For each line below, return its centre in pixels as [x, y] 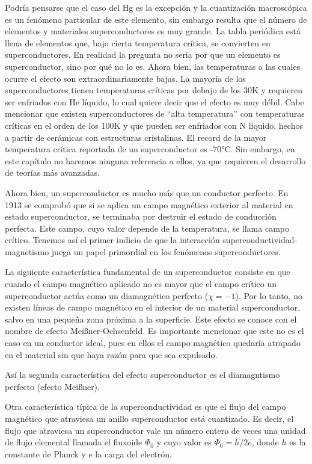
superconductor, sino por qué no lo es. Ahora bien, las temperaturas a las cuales [153, 66]
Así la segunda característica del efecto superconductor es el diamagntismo [142, 375]
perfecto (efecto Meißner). [52, 386]
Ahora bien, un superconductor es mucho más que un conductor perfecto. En [147, 192]
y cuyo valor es [184, 442]
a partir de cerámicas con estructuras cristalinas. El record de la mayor [136, 137]
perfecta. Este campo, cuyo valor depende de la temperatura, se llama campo [147, 228]
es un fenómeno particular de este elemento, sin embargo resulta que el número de [156, 19]
